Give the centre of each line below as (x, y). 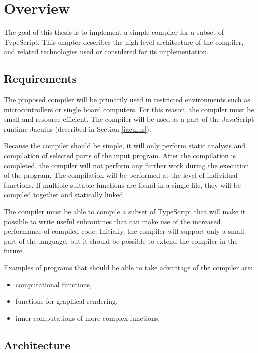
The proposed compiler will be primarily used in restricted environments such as (127, 100)
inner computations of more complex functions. (88, 317)
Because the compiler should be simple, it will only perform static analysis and (125, 146)
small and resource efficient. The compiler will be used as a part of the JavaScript (129, 119)
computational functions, (54, 284)
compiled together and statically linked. (65, 194)
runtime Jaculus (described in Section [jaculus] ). (78, 129)
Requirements (40, 79)
